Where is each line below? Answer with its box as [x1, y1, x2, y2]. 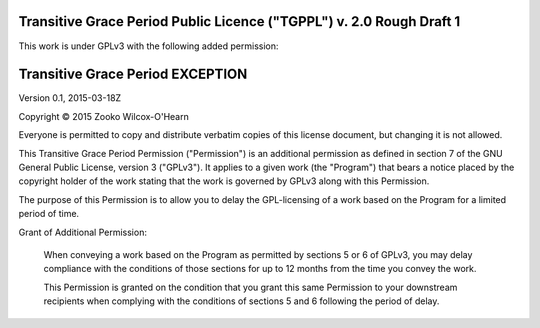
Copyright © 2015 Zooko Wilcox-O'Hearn [18, 110, 189, 122]
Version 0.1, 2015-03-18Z [18, 92, 122, 104]
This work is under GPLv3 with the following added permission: [18, 40, 279, 52]
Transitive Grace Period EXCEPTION [18, 66, 248, 83]
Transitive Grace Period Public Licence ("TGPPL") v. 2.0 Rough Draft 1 [18, 13, 461, 30]
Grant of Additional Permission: [18, 226, 147, 238]
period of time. [18, 208, 80, 220]
